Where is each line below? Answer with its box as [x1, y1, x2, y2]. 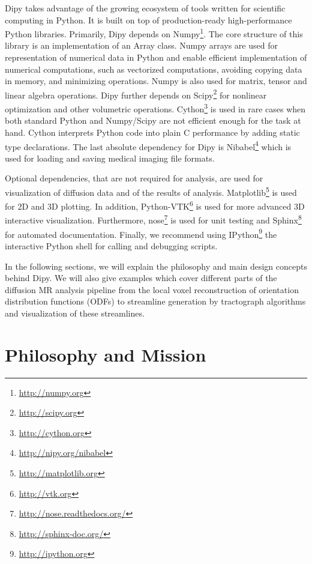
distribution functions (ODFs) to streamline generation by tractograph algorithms [5, 295, 306, 308]
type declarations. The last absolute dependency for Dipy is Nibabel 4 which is [5, 138, 292, 153]
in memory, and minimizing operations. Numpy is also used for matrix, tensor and [5, 74, 307, 87]
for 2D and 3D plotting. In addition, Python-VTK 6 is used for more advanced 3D [5, 198, 305, 212]
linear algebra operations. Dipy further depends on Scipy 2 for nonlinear [5, 86, 267, 101]
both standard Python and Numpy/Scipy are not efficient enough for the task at [5, 114, 301, 127]
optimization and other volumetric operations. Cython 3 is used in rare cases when [5, 101, 306, 115]
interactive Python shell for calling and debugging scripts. [5, 239, 218, 252]
